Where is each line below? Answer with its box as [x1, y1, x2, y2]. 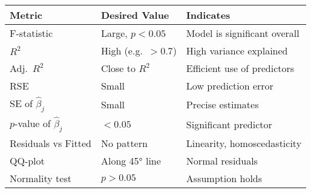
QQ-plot [10, 154, 45, 168]
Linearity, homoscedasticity [186, 136, 302, 151]
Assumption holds [186, 171, 263, 186]
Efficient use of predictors [186, 61, 295, 75]
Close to [100, 61, 136, 75]
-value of [15, 116, 51, 131]
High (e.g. [100, 44, 143, 57]
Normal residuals [186, 154, 258, 168]
